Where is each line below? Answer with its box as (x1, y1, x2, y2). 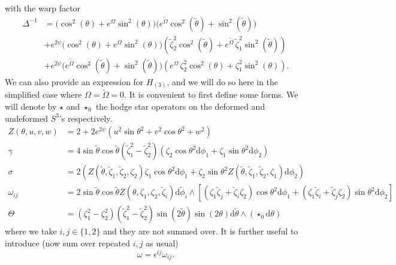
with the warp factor (5, 2, 81, 14)
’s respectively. (59, 112, 113, 124)
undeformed (5, 112, 49, 124)
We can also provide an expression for (5, 75, 144, 88)
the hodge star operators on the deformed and (95, 100, 265, 113)
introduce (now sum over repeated (5, 236, 131, 249)
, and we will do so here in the (167, 75, 279, 88)
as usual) (146, 236, 179, 249)
